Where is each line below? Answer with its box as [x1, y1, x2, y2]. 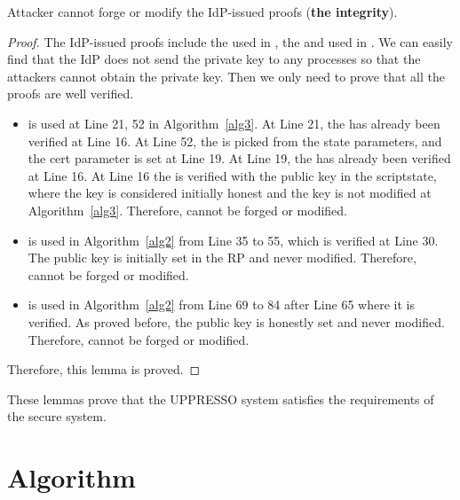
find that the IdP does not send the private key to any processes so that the [7, 50, 421, 68]
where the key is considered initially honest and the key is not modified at [28, 184, 432, 202]
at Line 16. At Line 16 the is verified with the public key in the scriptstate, [28, 166, 437, 184]
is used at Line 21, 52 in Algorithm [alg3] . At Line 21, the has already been [28, 113, 440, 132]
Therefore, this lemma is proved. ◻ [7, 360, 201, 379]
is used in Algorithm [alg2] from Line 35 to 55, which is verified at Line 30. [28, 230, 439, 249]
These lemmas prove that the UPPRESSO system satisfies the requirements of [7, 389, 434, 408]
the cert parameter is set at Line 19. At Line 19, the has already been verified [28, 149, 451, 168]
